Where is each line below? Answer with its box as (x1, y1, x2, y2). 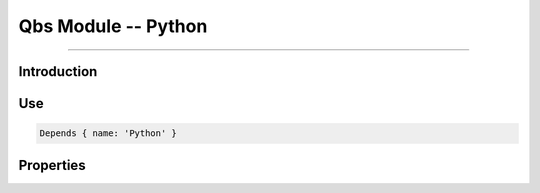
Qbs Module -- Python (18, 15, 208, 37)
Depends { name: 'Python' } (39, 128, 177, 139)
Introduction (18, 63, 98, 80)
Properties (18, 156, 86, 174)
